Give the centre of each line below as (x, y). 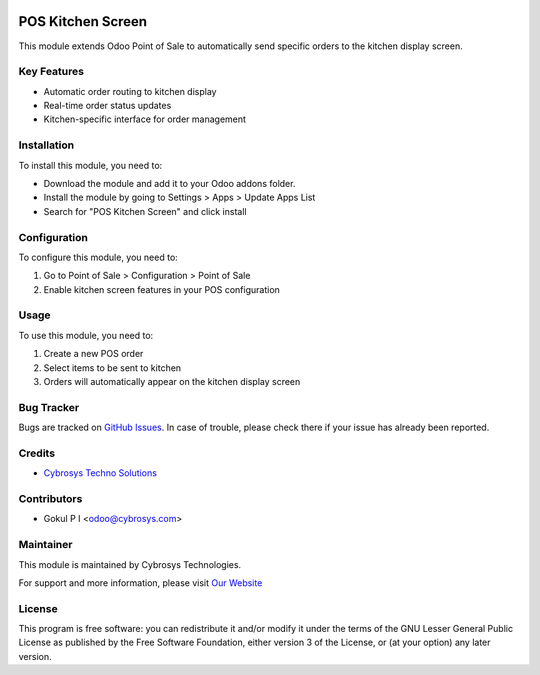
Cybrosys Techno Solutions (100, 473)
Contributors (50, 499)
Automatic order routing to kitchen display (130, 91)
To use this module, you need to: (86, 335)
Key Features (51, 72)
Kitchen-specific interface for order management (145, 119)
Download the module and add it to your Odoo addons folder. (169, 183)
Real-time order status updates (107, 106)
